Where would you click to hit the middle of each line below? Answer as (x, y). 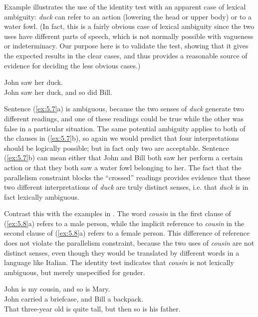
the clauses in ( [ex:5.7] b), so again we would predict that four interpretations (122, 138)
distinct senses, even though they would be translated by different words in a (122, 252)
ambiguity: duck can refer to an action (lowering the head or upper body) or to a (128, 16)
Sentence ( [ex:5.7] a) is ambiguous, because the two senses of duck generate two (124, 109)
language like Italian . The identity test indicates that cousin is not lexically (119, 262)
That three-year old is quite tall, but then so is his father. (92, 308)
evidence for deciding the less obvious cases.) (72, 65)
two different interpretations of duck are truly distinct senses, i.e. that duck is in (126, 187)
